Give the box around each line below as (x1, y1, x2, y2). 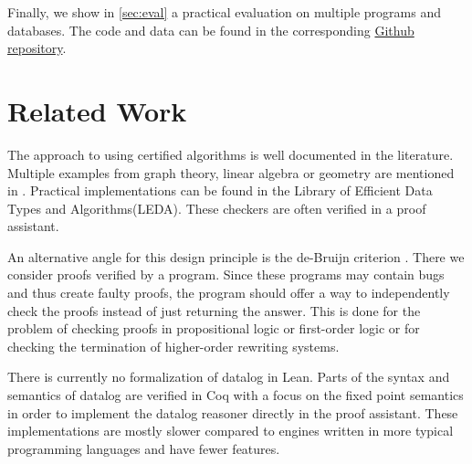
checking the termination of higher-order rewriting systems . (7, 336, 340, 355)
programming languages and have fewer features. (7, 438, 280, 458)
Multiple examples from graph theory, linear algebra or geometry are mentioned (7, 163, 455, 182)
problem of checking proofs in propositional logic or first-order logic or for (7, 319, 420, 338)
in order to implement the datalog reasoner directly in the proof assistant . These (7, 403, 458, 422)
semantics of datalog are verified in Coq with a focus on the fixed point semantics (7, 385, 464, 405)
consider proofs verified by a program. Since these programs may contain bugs (7, 265, 445, 284)
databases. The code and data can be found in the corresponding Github (7, 20, 414, 39)
